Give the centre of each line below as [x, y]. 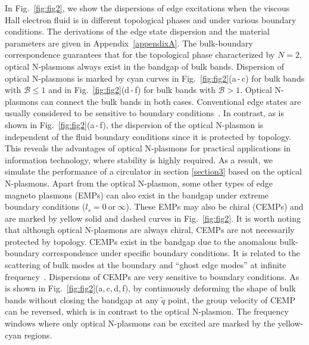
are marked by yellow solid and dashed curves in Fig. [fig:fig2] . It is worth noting [153, 218]
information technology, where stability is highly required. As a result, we [139, 159]
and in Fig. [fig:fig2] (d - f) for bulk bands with [132, 90]
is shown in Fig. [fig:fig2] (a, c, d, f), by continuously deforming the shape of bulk [150, 288]
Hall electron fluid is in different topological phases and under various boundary [151, 19]
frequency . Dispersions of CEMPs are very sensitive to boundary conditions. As [152, 276]
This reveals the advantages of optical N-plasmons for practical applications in [148, 148]
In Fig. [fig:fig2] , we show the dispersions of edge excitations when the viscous [147, 8]
